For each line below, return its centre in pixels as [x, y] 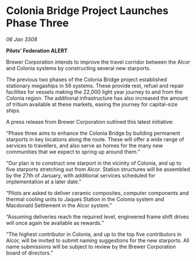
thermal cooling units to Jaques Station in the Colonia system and [85, 199]
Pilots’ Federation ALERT [37, 50]
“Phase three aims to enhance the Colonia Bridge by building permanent [93, 133]
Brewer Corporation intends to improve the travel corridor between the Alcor [98, 62]
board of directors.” [30, 253]
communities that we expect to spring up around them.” [73, 152]
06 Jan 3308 [22, 39]
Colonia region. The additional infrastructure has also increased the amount [97, 98]
